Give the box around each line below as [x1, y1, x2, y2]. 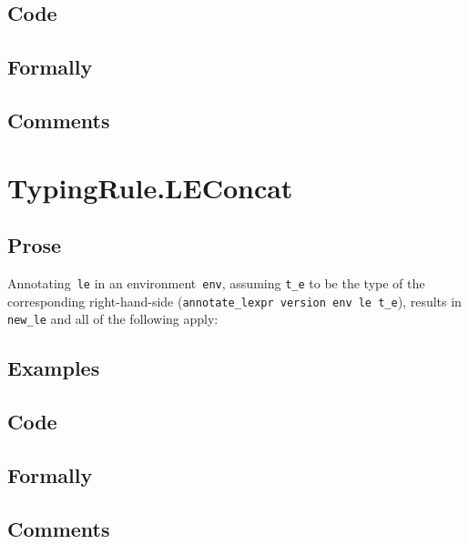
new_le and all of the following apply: [7, 309, 219, 328]
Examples [7, 354, 100, 382]
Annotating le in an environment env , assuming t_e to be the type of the [7, 273, 425, 292]
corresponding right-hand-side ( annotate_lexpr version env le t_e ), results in [7, 291, 462, 310]
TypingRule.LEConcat [7, 168, 293, 206]
